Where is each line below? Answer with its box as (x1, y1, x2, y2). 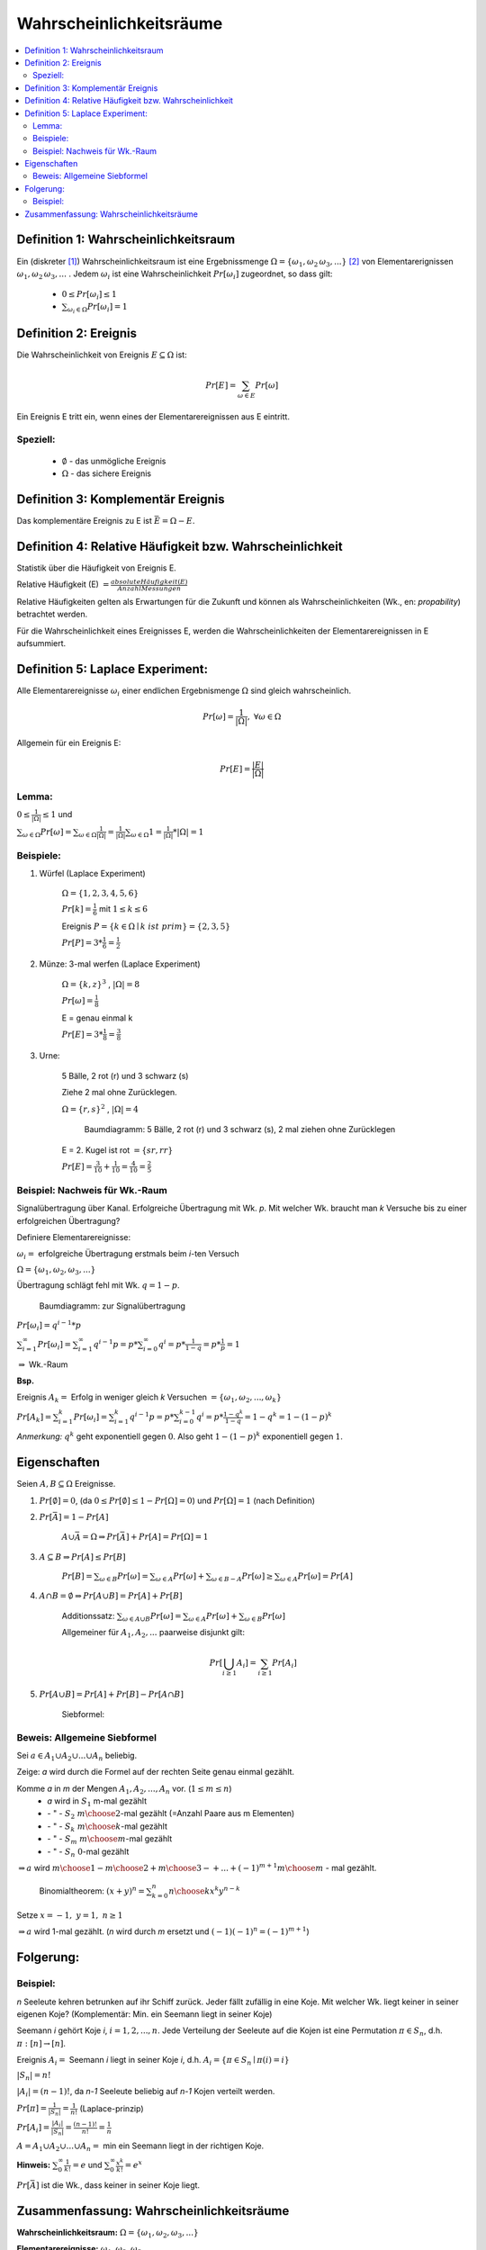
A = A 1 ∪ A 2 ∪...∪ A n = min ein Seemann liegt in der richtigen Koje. (16, 2140, 265, 2153)
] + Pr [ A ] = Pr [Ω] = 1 (125, 1532, 209, 1543)
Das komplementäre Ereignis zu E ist (16, 515, 153, 526)
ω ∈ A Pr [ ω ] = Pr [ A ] (280, 1570, 353, 1583)
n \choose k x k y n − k (167, 1885, 240, 1896)
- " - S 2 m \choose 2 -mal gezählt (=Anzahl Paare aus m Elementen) (47, 1808, 295, 1822)
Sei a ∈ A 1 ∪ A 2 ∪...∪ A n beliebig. (16, 1750, 138, 1763)
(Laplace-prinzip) (79, 2102, 144, 2114)
